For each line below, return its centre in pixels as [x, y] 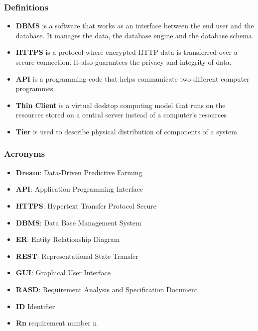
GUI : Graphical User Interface [63, 273]
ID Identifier [35, 306]
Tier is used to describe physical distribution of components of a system [126, 131]
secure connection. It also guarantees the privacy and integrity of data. [124, 62]
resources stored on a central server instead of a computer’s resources [121, 115]
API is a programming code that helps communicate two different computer [132, 78]
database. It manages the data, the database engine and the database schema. [135, 35]
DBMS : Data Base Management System [78, 222]
